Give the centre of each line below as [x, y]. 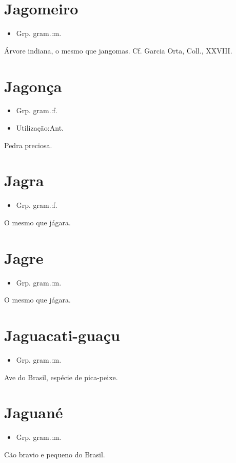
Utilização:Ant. [40, 128]
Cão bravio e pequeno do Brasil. [55, 454]
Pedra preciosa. [28, 145]
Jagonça [33, 86]
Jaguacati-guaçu [62, 335]
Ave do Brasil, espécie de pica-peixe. [61, 377]
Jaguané [34, 412]
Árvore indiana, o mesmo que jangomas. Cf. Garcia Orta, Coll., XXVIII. [118, 50]
